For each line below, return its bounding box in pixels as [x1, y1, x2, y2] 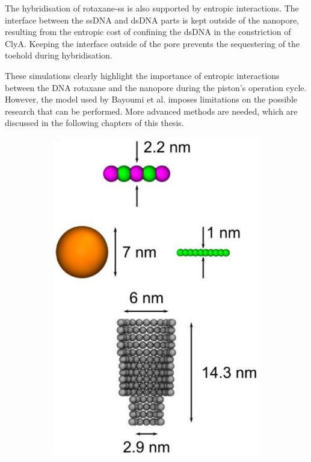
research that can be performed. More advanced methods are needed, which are [5, 104, 298, 117]
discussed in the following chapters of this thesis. [5, 116, 184, 129]
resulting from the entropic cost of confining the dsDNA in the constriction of [5, 25, 291, 38]
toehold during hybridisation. [5, 49, 112, 62]
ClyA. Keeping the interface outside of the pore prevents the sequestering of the [5, 37, 300, 49]
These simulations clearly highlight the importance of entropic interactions [5, 69, 280, 81]
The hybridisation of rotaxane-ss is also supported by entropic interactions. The [5, 2, 299, 14]
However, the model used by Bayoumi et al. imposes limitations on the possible [5, 93, 297, 106]
